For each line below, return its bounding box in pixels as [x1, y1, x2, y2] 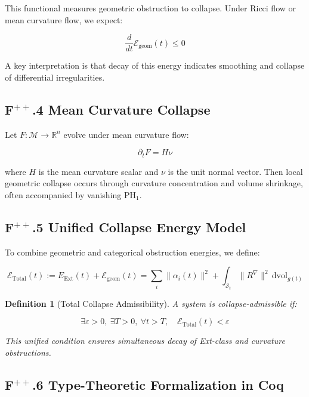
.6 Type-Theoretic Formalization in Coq [32, 375, 284, 393]
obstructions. [5, 346, 51, 358]
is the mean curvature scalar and [38, 165, 159, 177]
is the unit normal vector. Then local [168, 165, 303, 177]
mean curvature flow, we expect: [5, 13, 123, 26]
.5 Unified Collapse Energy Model [32, 217, 246, 236]
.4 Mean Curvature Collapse [32, 100, 211, 118]
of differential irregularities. [5, 70, 105, 83]
